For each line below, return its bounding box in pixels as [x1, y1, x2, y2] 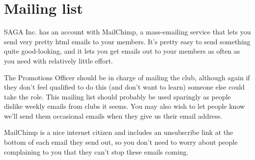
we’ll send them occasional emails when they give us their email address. [4, 110, 223, 121]
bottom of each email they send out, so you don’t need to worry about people [4, 137, 238, 147]
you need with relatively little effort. [4, 55, 113, 65]
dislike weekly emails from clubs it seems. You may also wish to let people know [4, 101, 245, 111]
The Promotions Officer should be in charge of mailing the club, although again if [4, 72, 250, 82]
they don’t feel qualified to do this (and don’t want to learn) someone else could [4, 82, 245, 92]
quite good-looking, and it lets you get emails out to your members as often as [4, 46, 240, 56]
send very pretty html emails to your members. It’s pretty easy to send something [4, 36, 251, 46]
